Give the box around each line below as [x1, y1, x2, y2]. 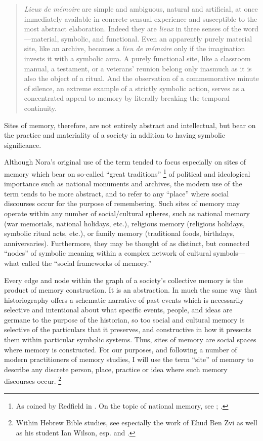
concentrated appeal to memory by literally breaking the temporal [24, 93, 230, 103]
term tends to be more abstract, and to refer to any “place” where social [4, 188, 229, 198]
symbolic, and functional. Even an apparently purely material [61, 33, 252, 44]
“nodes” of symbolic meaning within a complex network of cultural [4, 248, 211, 258]
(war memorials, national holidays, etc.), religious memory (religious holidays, [4, 218, 245, 228]
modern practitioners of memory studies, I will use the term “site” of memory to [4, 354, 253, 365]
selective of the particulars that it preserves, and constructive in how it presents [4, 324, 251, 335]
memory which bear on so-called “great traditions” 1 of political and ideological [4, 167, 250, 179]
